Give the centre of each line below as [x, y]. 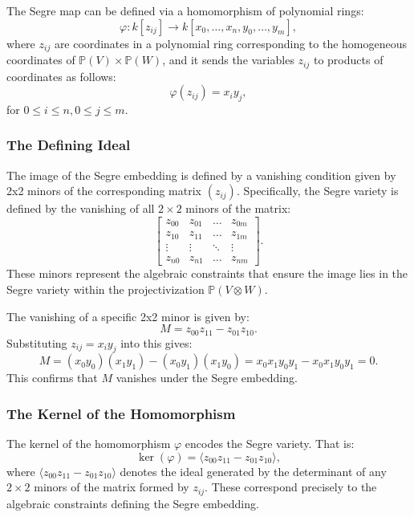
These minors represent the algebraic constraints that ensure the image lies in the [207, 273]
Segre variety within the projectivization [106, 289]
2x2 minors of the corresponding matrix [104, 191]
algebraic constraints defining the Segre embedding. [133, 503]
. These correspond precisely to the [291, 487]
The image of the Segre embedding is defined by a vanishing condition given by [201, 175]
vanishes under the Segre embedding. [207, 378]
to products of [348, 60]
